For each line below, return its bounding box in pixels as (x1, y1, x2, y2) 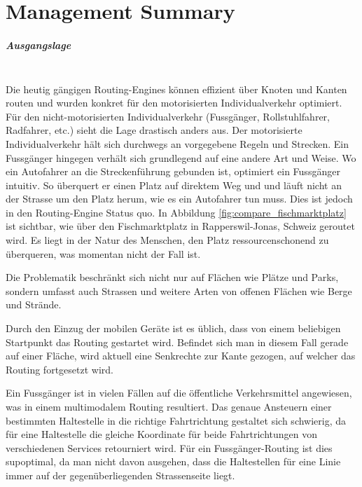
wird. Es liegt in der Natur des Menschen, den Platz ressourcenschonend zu (6, 233, 329, 247)
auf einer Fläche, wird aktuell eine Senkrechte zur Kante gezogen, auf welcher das (6, 348, 356, 363)
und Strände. (6, 297, 62, 312)
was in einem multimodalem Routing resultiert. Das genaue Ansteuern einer (6, 399, 332, 413)
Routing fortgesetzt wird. (6, 362, 113, 376)
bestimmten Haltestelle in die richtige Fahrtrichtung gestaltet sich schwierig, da (6, 413, 347, 427)
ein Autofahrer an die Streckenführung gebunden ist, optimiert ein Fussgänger (6, 164, 340, 179)
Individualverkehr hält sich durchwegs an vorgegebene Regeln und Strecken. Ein (6, 136, 349, 151)
